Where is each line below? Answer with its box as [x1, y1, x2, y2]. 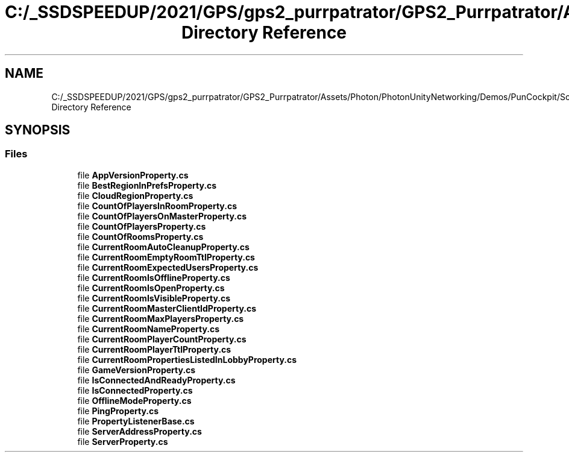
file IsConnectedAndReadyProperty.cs [77, 374, 236, 385]
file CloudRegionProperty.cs [77, 190, 193, 201]
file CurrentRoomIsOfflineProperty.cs [77, 272, 230, 283]
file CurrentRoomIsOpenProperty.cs [77, 282, 225, 293]
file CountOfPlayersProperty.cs [77, 221, 206, 232]
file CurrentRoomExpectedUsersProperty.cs [77, 262, 259, 273]
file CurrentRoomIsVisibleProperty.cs [77, 292, 231, 303]
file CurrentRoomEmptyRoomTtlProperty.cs [77, 251, 255, 262]
